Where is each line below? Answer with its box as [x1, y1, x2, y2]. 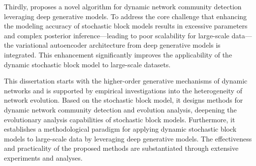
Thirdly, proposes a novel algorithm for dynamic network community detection [4, 1, 242, 11]
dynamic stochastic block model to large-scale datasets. [4, 59, 171, 69]
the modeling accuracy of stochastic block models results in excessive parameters [4, 21, 248, 31]
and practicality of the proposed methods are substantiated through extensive [4, 143, 239, 153]
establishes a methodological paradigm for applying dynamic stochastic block [4, 124, 237, 134]
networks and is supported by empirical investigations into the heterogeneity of [4, 85, 242, 95]
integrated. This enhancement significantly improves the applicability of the [4, 49, 232, 59]
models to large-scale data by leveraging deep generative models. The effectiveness [4, 133, 252, 143]
